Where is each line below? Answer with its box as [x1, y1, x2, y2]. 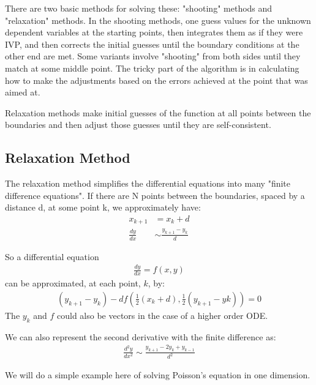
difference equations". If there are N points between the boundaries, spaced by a [5, 189, 305, 201]
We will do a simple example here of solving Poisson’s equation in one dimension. [5, 368, 310, 381]
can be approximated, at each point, [5, 277, 141, 290]
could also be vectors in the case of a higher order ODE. [56, 308, 268, 321]
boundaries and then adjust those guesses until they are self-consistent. [5, 118, 271, 131]
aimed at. [5, 86, 40, 99]
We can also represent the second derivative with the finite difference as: [5, 330, 276, 343]
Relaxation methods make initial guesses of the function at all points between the [5, 106, 311, 119]
